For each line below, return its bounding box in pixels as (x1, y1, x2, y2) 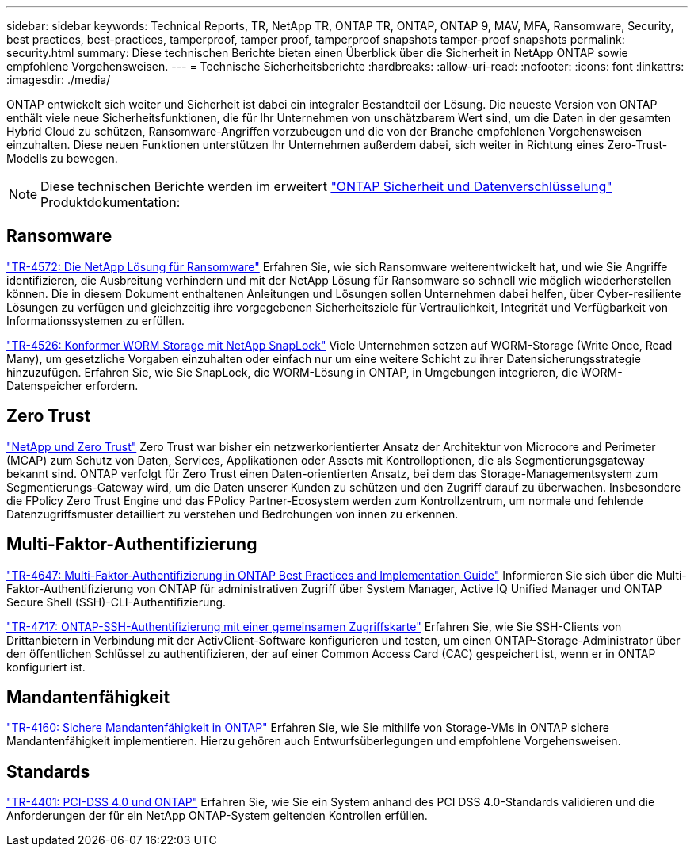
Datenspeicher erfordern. (6, 378, 139, 392)
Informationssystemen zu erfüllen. (6, 313, 185, 327)
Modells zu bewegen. (6, 151, 118, 165)
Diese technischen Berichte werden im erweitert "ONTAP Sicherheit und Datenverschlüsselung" (40, 178, 612, 194)
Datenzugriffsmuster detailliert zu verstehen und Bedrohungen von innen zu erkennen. (6, 507, 459, 521)
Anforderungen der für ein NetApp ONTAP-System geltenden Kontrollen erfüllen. (6, 809, 428, 823)
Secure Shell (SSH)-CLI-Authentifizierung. (6, 595, 227, 609)
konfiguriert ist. (6, 660, 86, 674)
